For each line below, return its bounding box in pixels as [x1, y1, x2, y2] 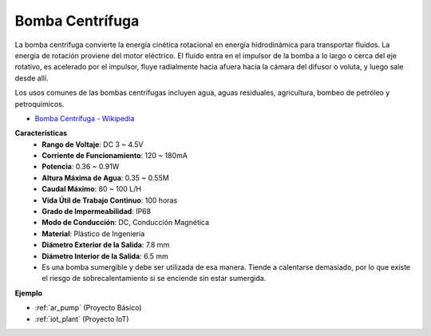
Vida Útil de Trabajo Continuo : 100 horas [42, 196, 178, 205]
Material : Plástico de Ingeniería [42, 228, 145, 239]
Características [14, 128, 68, 138]
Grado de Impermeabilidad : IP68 [42, 207, 152, 216]
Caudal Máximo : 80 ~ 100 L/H [42, 184, 141, 194]
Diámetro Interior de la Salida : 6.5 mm [42, 251, 169, 261]
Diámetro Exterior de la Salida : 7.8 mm [42, 240, 170, 250]
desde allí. [14, 73, 49, 83]
